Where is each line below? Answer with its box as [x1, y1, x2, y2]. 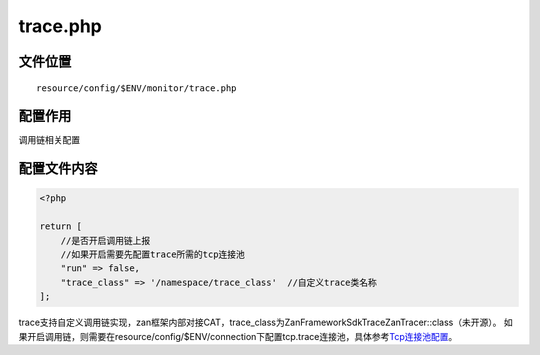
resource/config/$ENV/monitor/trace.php [36, 82, 237, 94]
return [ [39, 221, 83, 232]
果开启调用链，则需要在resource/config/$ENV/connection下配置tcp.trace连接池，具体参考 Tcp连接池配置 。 [18, 330, 458, 342]
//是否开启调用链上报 [60, 235, 151, 246]
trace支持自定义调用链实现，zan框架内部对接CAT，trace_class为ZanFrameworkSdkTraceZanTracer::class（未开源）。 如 [18, 316, 514, 329]
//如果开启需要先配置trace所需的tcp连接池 [60, 249, 245, 260]
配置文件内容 [18, 160, 98, 177]
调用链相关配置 [18, 134, 80, 146]
